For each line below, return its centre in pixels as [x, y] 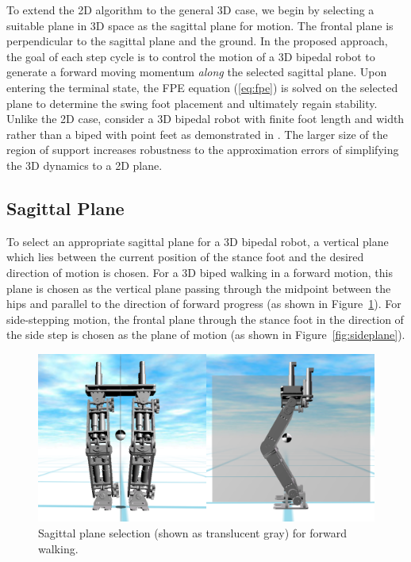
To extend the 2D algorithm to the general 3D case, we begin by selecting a [190, 10]
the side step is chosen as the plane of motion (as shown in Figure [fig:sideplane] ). [206, 335]
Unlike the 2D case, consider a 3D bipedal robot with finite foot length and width [205, 119]
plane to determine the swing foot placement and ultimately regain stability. [192, 103]
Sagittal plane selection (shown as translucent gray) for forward [193, 533]
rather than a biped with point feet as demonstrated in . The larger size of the [197, 134]
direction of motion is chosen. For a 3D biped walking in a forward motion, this [200, 272]
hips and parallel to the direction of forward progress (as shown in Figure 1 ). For [204, 304]
